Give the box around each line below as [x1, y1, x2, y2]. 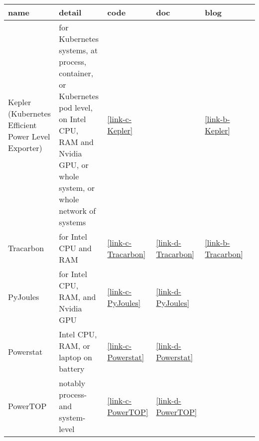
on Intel [59, 113, 86, 125]
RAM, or [59, 340, 90, 351]
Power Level [8, 130, 50, 142]
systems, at [59, 44, 98, 56]
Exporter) [8, 142, 42, 153]
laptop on [59, 351, 93, 363]
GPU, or [59, 159, 89, 170]
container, [59, 67, 94, 79]
